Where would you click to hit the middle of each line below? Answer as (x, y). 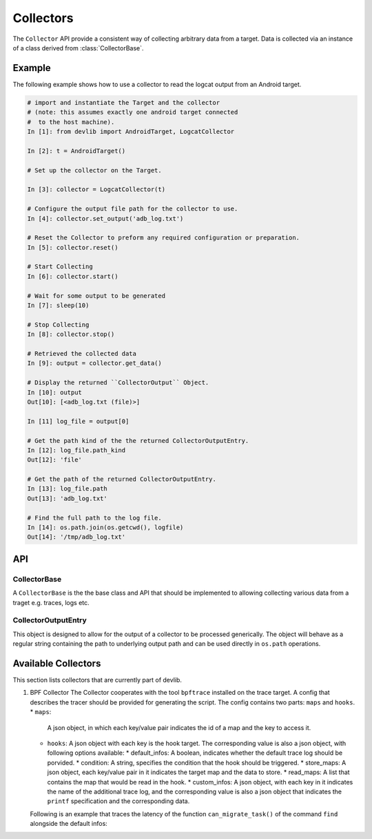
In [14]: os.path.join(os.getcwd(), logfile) (105, 527)
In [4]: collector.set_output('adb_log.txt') (105, 218)
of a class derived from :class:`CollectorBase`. (78, 48)
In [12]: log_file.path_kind (76, 450)
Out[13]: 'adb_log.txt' (68, 498)
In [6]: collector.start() (73, 276)
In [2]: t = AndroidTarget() (76, 151)
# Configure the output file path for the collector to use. (133, 209)
